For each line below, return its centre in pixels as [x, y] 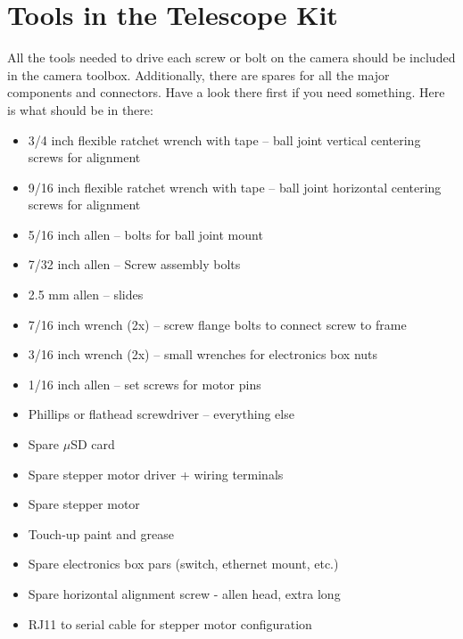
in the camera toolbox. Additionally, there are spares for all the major [198, 74]
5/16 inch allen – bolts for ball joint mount [145, 234]
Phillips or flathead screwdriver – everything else [161, 414]
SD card [93, 444]
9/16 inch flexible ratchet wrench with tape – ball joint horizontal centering [235, 187]
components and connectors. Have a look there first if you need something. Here [226, 92]
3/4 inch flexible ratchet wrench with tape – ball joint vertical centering [224, 139]
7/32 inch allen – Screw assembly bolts [134, 264]
